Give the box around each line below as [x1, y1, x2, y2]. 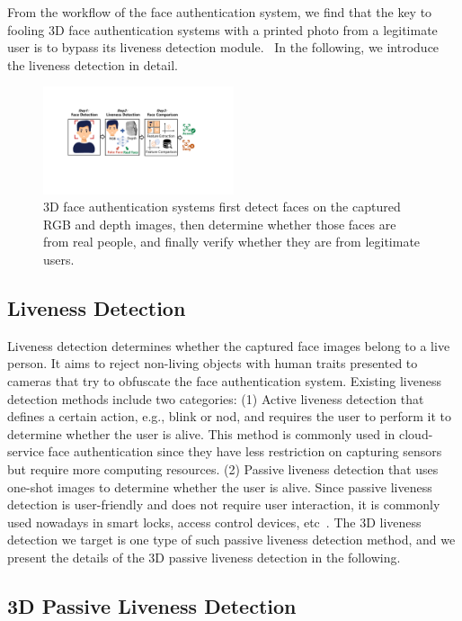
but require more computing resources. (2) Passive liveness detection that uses [7, 459, 439, 478]
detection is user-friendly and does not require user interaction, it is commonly [7, 495, 440, 514]
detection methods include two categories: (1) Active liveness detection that [7, 389, 424, 408]
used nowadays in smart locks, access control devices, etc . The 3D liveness [7, 512, 422, 531]
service [7, 442, 44, 461]
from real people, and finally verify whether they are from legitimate [43, 232, 421, 251]
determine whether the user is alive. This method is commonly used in [7, 424, 395, 443]
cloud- [399, 424, 433, 443]
